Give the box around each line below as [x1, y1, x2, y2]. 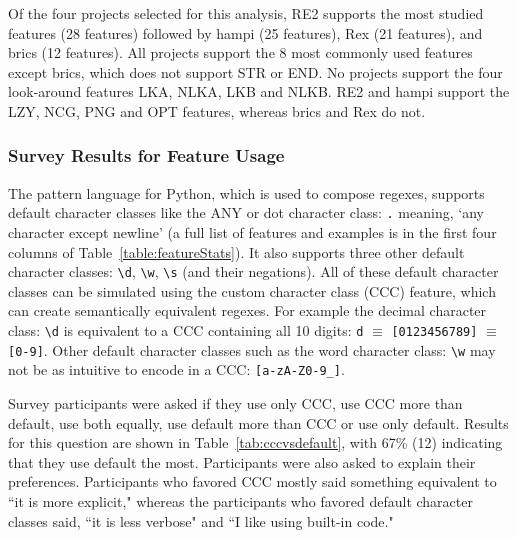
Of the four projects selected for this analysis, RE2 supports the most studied [8, 3, 484, 23]
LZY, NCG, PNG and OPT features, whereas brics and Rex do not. [8, 100, 426, 121]
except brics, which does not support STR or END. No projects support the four [8, 61, 503, 82]
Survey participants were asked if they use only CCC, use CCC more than [8, 393, 463, 414]
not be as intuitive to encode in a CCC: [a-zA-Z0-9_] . [8, 359, 345, 380]
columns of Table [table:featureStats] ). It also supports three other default [8, 241, 465, 262]
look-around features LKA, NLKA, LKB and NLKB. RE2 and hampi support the [8, 81, 510, 102]
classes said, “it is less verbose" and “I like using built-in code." [8, 510, 394, 531]
